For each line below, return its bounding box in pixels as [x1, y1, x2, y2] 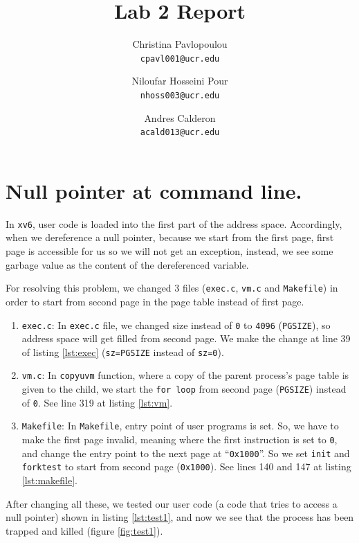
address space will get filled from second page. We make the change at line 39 [21, 331, 351, 346]
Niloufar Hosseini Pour [131, 73, 228, 88]
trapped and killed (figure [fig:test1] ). [6, 523, 163, 537]
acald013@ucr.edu [140, 127, 220, 138]
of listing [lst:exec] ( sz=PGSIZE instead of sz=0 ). [21, 344, 224, 359]
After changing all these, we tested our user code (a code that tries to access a [6, 496, 338, 510]
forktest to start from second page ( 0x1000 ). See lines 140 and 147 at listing [21, 459, 351, 474]
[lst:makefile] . [21, 473, 78, 487]
